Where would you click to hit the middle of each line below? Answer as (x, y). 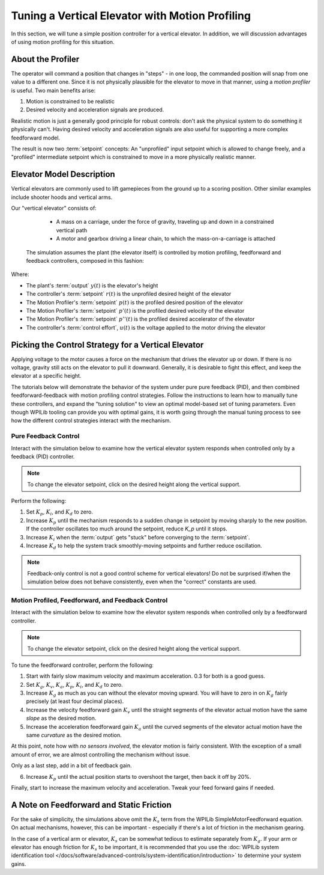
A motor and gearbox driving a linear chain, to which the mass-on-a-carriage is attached (166, 239)
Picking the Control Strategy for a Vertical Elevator (107, 345)
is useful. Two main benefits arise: (53, 90)
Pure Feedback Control (45, 436)
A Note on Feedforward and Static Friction (91, 805)
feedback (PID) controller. (43, 456)
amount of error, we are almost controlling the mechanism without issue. (100, 754)
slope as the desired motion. (61, 718)
